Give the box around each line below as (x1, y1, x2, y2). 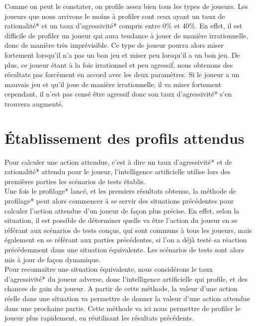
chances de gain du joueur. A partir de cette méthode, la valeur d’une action (4, 283, 238, 294)
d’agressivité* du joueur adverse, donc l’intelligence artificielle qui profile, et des (4, 273, 248, 284)
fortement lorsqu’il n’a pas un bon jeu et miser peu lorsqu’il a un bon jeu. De (4, 49, 240, 60)
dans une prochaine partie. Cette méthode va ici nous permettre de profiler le (4, 303, 241, 313)
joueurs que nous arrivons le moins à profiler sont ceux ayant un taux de (4, 10, 225, 21)
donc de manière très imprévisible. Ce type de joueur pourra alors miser (4, 40, 224, 50)
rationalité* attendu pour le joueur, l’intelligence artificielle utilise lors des (4, 166, 231, 177)
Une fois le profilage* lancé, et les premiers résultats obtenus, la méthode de (4, 186, 236, 196)
